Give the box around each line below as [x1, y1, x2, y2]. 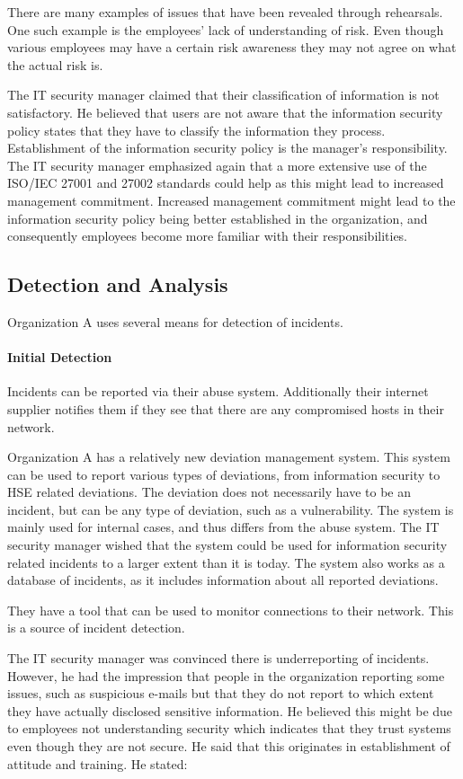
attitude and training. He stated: [7, 754, 188, 773]
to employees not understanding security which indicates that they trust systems [7, 719, 451, 738]
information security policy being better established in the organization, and [7, 208, 428, 227]
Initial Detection [7, 348, 112, 367]
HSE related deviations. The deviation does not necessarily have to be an [7, 482, 411, 501]
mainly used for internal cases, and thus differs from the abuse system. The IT [7, 518, 440, 536]
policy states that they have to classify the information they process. [7, 120, 386, 139]
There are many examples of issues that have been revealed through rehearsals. [7, 3, 443, 21]
